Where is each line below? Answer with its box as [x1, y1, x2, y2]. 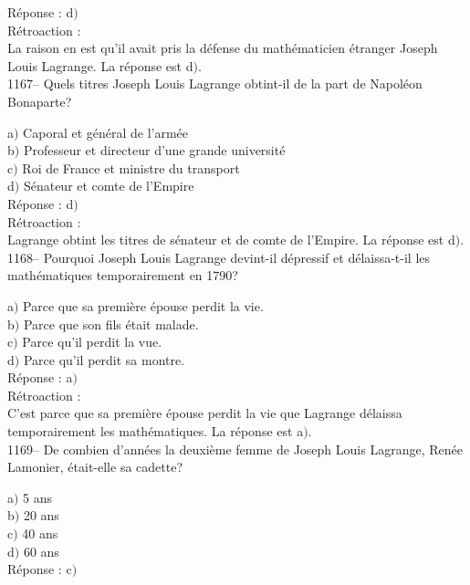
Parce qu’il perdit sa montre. [23, 350, 185, 369]
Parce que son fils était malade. [23, 314, 199, 333]
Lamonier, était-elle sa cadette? [7, 457, 183, 476]
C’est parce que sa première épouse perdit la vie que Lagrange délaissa [7, 403, 402, 423]
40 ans [22, 524, 58, 543]
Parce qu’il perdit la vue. [22, 332, 162, 351]
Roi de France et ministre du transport [22, 158, 240, 177]
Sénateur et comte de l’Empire [23, 176, 194, 195]
